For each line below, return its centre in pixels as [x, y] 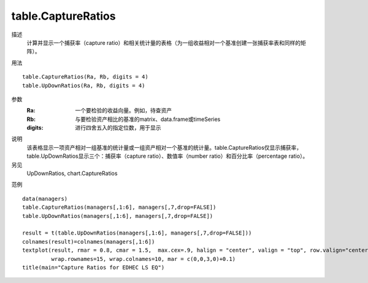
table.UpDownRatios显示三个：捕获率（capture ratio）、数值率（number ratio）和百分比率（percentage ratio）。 [167, 156]
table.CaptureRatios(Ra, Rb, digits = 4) [85, 77]
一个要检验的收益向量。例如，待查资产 [123, 110]
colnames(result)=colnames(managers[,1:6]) [89, 242]
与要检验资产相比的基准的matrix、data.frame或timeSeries [148, 119]
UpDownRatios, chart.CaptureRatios [72, 173]
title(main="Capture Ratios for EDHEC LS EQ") [94, 267]
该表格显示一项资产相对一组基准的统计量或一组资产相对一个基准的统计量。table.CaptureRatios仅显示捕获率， [164, 147]
